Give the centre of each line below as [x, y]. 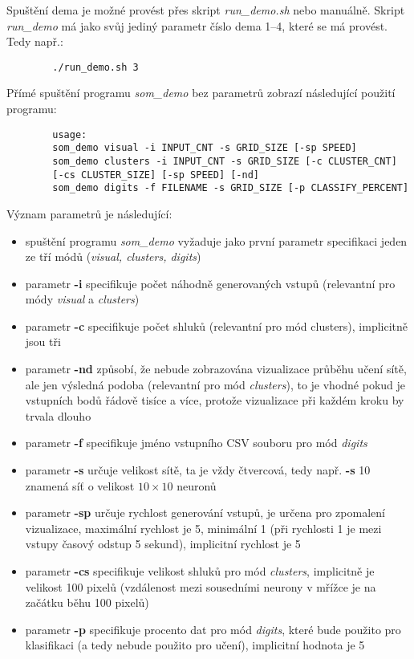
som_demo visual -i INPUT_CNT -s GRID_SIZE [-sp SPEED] [205, 148]
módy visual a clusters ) [82, 299]
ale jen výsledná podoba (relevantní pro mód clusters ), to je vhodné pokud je [215, 384]
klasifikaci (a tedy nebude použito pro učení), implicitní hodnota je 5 [195, 645]
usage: [70, 134]
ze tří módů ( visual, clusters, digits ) [113, 256]
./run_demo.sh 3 [95, 67]
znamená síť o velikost [80, 485]
